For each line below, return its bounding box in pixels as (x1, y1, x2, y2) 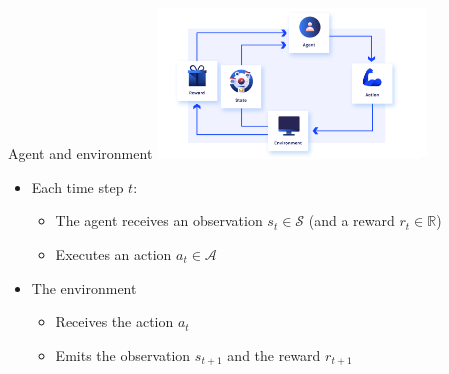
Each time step (31, 176, 124, 197)
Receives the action (55, 311, 174, 332)
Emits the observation (55, 344, 191, 365)
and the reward (227, 344, 321, 365)
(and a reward (308, 210, 395, 231)
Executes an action (55, 243, 172, 264)
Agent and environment (8, 143, 153, 164)
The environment (31, 277, 137, 298)
